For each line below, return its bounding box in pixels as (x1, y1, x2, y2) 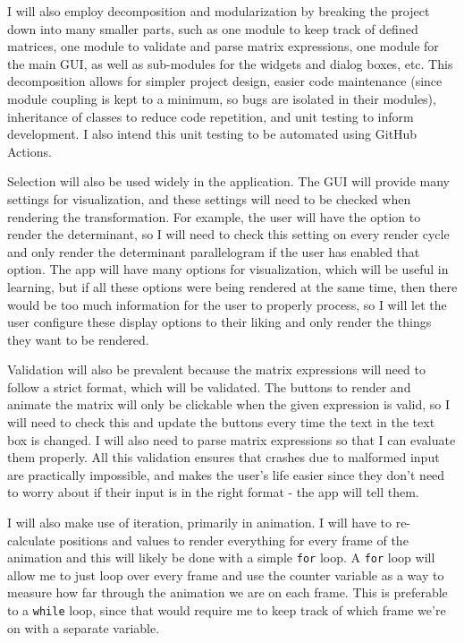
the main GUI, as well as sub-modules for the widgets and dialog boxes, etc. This (7, 54, 453, 73)
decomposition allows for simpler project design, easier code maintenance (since (7, 72, 443, 90)
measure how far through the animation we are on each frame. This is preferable (7, 583, 448, 602)
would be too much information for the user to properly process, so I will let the (7, 295, 447, 313)
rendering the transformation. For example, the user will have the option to (7, 207, 421, 226)
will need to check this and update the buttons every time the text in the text (7, 413, 435, 432)
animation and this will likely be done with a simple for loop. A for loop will (7, 548, 435, 567)
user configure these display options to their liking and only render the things (7, 313, 432, 331)
